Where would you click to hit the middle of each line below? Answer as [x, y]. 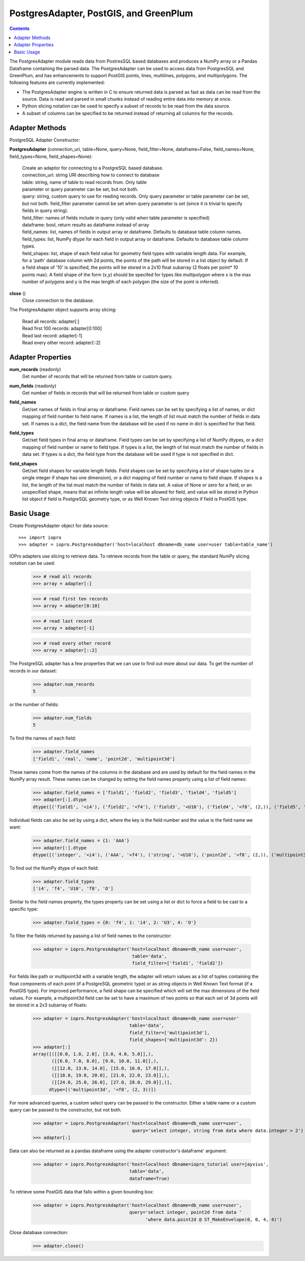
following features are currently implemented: [57, 83]
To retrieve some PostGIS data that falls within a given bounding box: [82, 1191]
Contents [20, 28]
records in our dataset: [33, 670]
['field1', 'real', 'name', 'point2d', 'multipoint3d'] [104, 759]
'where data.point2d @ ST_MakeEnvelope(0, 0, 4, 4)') [213, 1219]
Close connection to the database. [58, 300]
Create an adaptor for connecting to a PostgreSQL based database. [93, 168]
